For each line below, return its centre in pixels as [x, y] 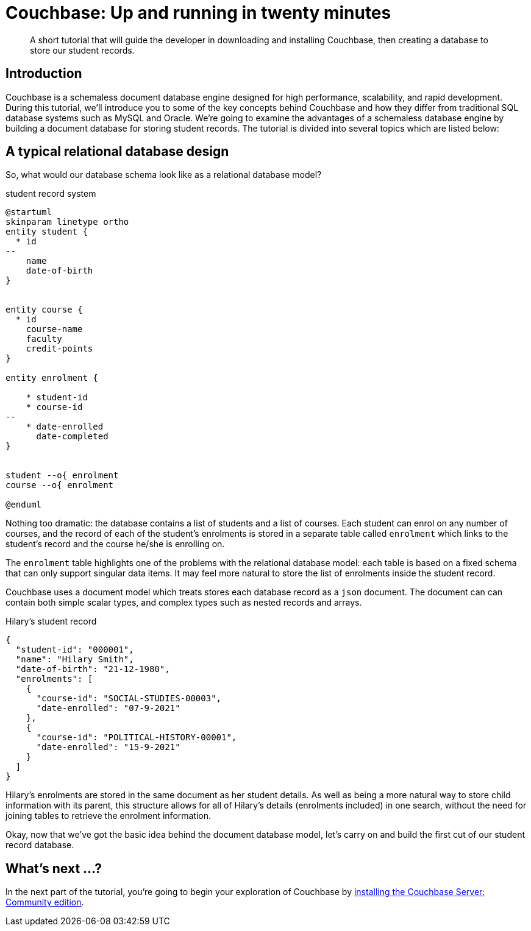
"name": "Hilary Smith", [75, 660]
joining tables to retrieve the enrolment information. [109, 816]
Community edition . [45, 902]
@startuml [29, 212]
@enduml [24, 505]
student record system [51, 194]
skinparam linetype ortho [67, 222]
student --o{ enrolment [62, 476]
